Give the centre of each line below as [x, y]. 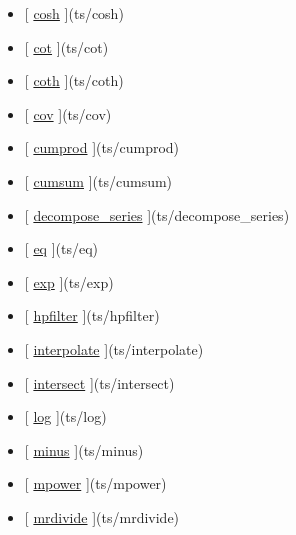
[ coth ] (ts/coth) [74, 80]
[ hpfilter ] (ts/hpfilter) [92, 315]
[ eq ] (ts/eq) [61, 248]
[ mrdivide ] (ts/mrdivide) [102, 516]
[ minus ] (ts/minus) [84, 449]
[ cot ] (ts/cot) [66, 46]
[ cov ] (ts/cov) [68, 113]
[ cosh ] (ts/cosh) [74, 13]
